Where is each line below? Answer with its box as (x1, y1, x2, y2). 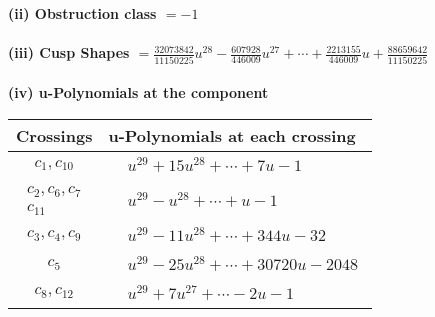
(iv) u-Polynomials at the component (8, 82, 269, 103)
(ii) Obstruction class (8, 3, 157, 23)
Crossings (16, 123, 93, 147)
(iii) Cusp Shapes (8, 42, 130, 63)
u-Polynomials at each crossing (108, 123, 356, 147)
